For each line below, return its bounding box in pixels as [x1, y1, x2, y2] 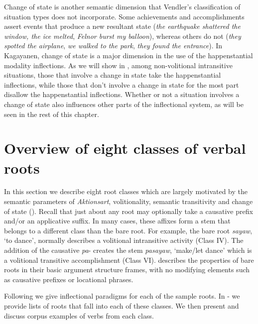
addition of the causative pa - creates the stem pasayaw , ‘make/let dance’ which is [4, 245, 252, 255]
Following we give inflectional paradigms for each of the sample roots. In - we [4, 291, 240, 301]
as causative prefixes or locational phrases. [4, 274, 133, 284]
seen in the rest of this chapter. [4, 108, 99, 119]
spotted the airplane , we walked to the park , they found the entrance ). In [4, 40, 223, 51]
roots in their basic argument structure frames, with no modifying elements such [4, 264, 250, 275]
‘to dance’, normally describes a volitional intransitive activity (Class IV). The [4, 235, 244, 245]
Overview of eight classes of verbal [4, 138, 246, 158]
